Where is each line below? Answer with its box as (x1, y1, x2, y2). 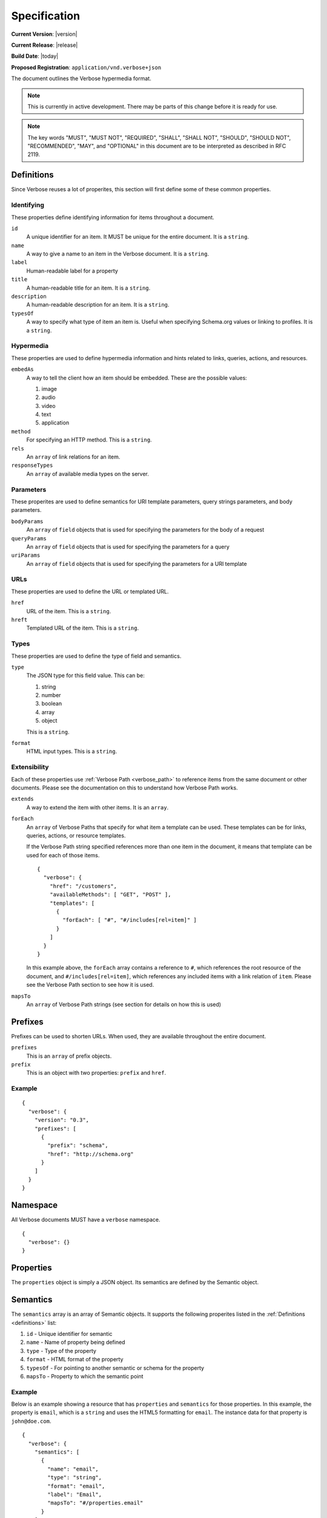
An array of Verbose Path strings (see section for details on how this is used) (26, 1001, 221, 1008)
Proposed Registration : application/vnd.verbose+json (11, 64, 162, 71)
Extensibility (11, 763, 49, 771)
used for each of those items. (26, 851, 100, 859)
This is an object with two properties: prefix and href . (26, 1069, 167, 1077)
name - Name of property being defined (26, 1339, 125, 1346)
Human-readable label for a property (26, 267, 118, 274)
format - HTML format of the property (26, 1356, 124, 1363)
